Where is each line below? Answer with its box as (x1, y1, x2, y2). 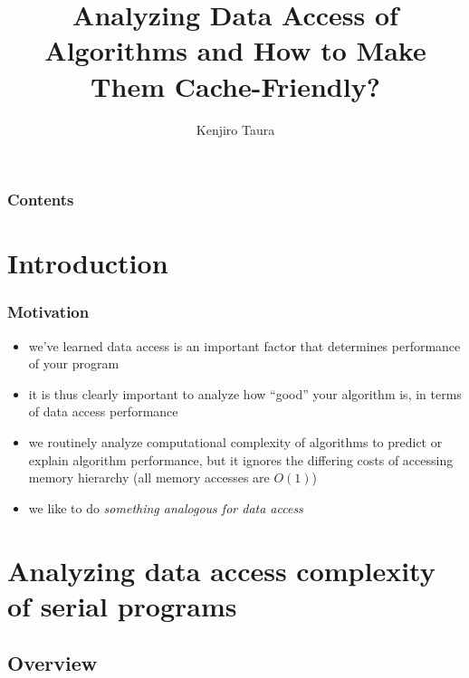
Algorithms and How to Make (44, 32, 426, 69)
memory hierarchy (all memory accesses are (28, 468, 270, 487)
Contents (7, 188, 74, 211)
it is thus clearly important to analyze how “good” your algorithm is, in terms (28, 384, 462, 403)
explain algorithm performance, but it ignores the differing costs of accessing (28, 450, 454, 469)
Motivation (7, 301, 90, 323)
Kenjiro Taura (196, 119, 275, 138)
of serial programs (7, 587, 237, 624)
